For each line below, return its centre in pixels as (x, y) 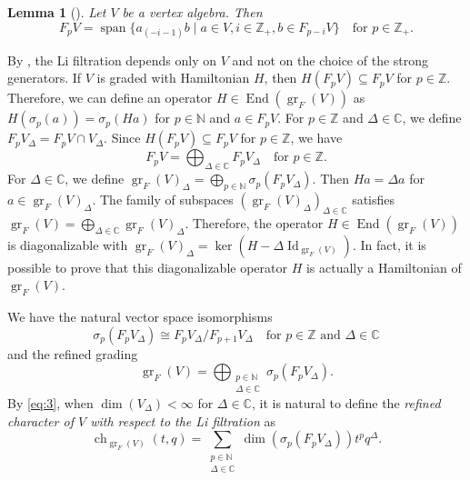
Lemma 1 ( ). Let (57, 12)
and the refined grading (73, 353)
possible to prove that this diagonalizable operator (147, 267)
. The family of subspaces (163, 199)
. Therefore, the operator (254, 222)
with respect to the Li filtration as (183, 420)
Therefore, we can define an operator (110, 98)
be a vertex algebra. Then (192, 12)
